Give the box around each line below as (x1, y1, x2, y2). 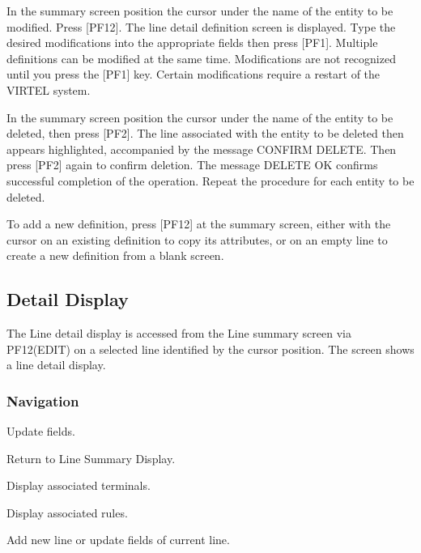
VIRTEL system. (6, 81, 91, 98)
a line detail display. (6, 356, 106, 373)
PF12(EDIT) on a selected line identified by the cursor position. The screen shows (6, 340, 415, 357)
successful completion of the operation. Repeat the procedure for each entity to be (6, 172, 415, 189)
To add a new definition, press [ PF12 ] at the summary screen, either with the (6, 215, 391, 232)
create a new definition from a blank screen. (6, 247, 224, 264)
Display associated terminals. (6, 477, 151, 494)
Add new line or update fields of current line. (6, 531, 230, 548)
